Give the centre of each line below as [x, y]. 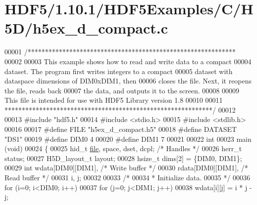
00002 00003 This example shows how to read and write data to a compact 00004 [128, 61]
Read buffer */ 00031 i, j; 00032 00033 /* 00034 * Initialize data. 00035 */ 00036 [128, 178]
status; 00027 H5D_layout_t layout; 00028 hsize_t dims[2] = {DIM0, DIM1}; [123, 158]
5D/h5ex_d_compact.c [86, 28]
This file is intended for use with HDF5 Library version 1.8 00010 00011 [114, 100]
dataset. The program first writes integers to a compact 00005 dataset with [119, 71]
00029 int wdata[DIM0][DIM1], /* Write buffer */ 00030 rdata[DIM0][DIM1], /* [126, 168]
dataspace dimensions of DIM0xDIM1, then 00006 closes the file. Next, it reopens [128, 81]
